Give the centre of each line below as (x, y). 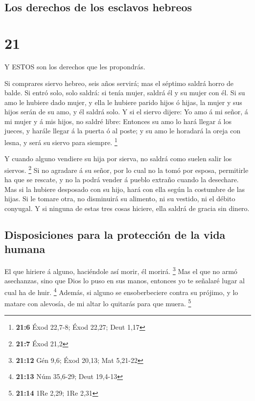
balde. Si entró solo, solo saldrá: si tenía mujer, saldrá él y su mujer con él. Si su (125, 93)
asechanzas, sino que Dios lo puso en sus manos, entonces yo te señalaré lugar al (125, 281)
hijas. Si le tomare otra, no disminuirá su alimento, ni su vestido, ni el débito (120, 199)
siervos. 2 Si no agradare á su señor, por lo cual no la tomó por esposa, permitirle (127, 169)
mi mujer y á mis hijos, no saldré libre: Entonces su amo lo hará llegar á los (118, 121)
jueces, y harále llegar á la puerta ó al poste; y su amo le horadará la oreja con (123, 131)
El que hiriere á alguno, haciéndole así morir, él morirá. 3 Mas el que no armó (121, 270)
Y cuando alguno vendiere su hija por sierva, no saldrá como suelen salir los (118, 158)
